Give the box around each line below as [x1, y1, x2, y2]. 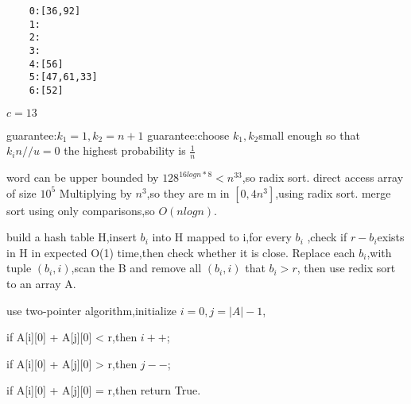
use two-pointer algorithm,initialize [6, 302, 177, 318]
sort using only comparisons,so [6, 202, 155, 218]
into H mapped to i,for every [152, 229, 292, 245]
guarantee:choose [147, 126, 230, 143]
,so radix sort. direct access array [242, 169, 404, 186]
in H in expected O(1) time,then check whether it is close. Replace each [6, 244, 355, 260]
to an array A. [6, 275, 76, 291]
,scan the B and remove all [71, 260, 202, 276]
